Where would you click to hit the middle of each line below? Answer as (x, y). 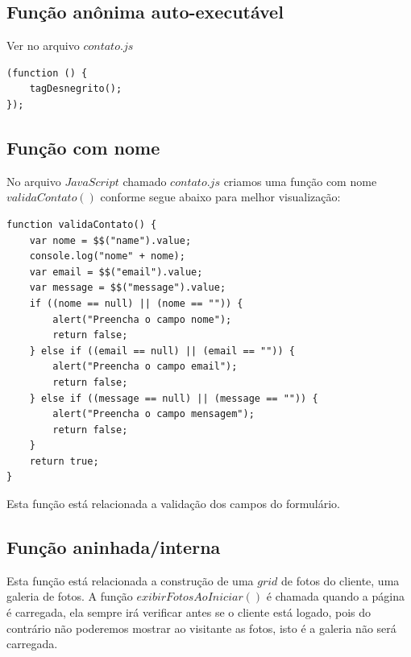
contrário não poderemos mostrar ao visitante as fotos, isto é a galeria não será (201, 628)
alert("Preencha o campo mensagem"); (154, 414)
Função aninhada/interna (114, 547)
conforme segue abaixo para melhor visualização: (220, 197)
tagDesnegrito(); (76, 89)
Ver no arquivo (43, 45)
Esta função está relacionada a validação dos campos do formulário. (174, 504)
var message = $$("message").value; (128, 288)
